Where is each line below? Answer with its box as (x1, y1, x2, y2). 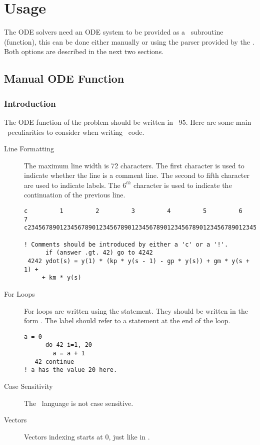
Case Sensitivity (4, 381, 53, 391)
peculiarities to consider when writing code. (7, 126, 144, 137)
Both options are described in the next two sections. (4, 46, 164, 57)
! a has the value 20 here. (24, 366, 117, 374)
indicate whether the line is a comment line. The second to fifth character (24, 170, 249, 180)
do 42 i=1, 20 (45, 341, 92, 349)
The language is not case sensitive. (24, 397, 133, 408)
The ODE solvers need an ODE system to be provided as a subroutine (4, 27, 223, 37)
